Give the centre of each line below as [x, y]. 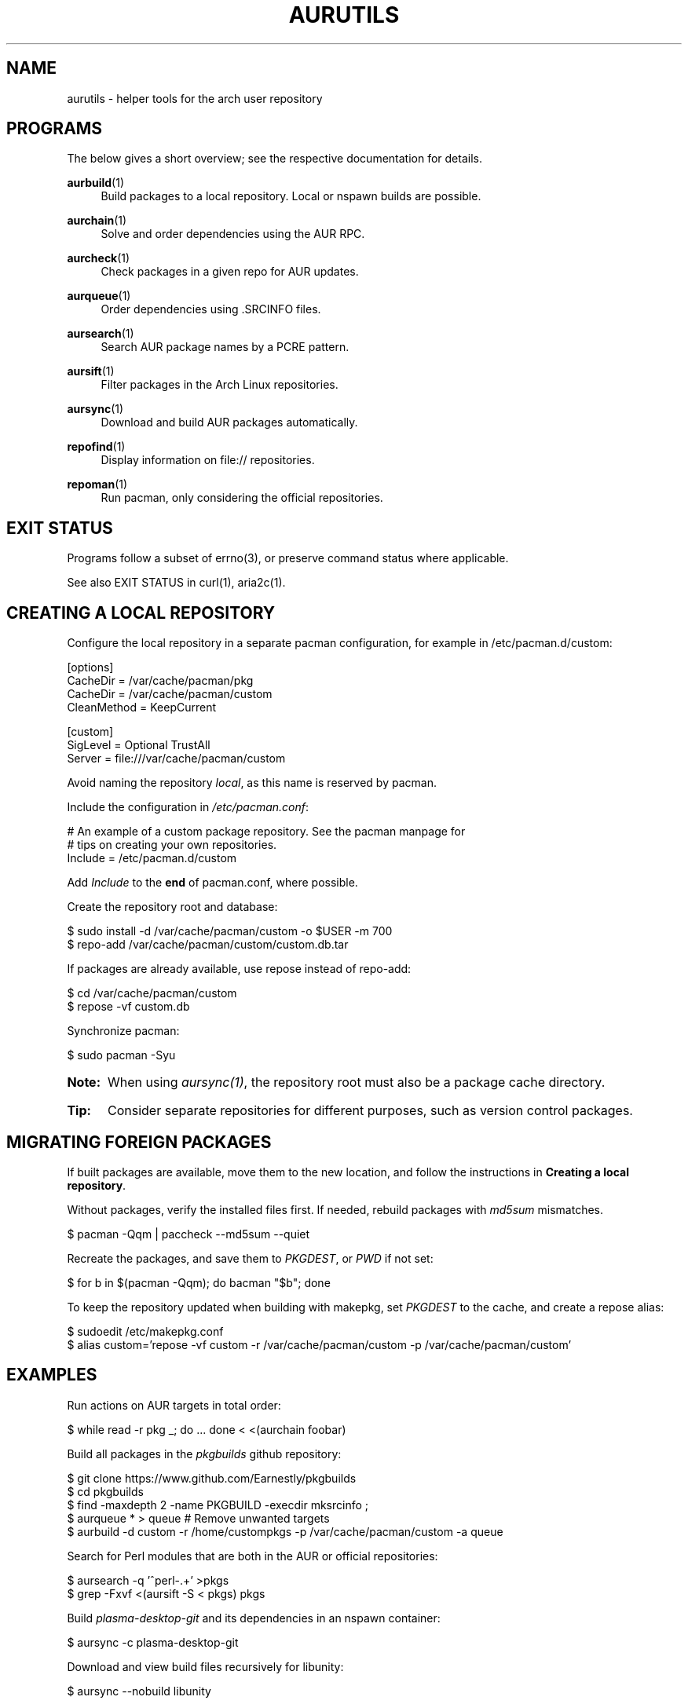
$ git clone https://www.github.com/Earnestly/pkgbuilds [212, 1478]
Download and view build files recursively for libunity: [205, 1666]
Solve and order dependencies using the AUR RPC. [233, 234]
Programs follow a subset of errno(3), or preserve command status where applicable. [288, 558]
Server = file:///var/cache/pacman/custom [176, 759]
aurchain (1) [97, 221]
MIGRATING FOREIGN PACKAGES [139, 1142]
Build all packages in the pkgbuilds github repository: [204, 1454]
